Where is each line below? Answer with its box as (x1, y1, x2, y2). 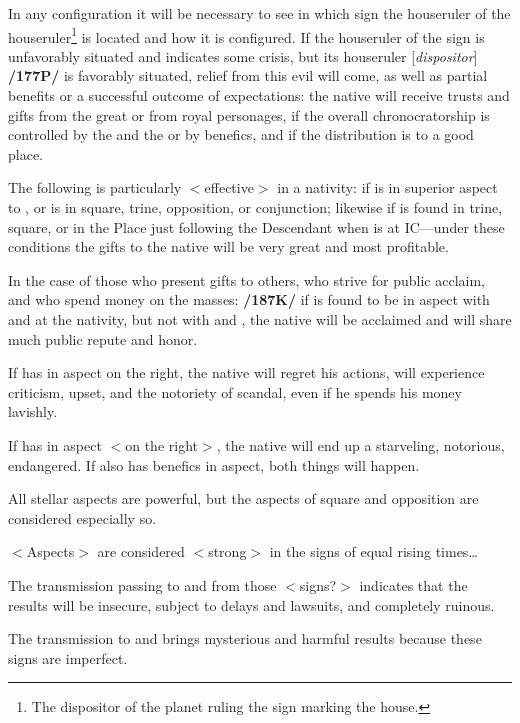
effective (204, 177, 254, 198)
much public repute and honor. (8, 328, 198, 349)
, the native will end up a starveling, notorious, (216, 434, 505, 455)
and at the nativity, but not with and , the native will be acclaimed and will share (8, 308, 512, 329)
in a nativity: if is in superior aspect (277, 177, 498, 198)
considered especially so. (8, 507, 157, 528)
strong (208, 541, 247, 562)
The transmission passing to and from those (8, 574, 277, 595)
